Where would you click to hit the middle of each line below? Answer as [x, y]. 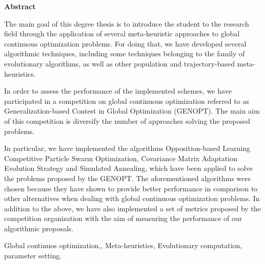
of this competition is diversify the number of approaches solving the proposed [127, 120]
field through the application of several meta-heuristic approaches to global [122, 34]
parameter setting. [33, 256]
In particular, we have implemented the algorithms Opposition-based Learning [127, 148]
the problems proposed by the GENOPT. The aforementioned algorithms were [128, 178]
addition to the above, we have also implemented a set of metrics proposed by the [132, 208]
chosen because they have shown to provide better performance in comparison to [131, 188]
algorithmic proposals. [39, 228]
